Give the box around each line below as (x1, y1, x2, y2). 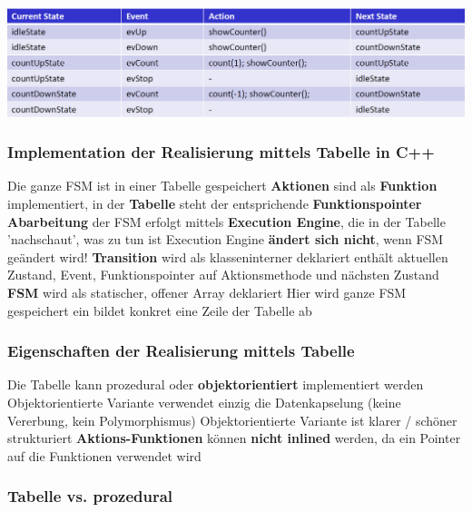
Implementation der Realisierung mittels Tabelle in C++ (7, 141, 435, 163)
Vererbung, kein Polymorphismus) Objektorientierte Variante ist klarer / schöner (7, 410, 457, 429)
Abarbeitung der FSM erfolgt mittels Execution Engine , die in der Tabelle (7, 212, 446, 231)
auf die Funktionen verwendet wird (7, 446, 202, 465)
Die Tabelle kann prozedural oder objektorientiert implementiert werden (7, 375, 424, 394)
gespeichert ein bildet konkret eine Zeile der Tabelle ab (7, 300, 312, 320)
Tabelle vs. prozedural (7, 485, 173, 507)
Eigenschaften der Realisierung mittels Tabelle (7, 340, 355, 362)
